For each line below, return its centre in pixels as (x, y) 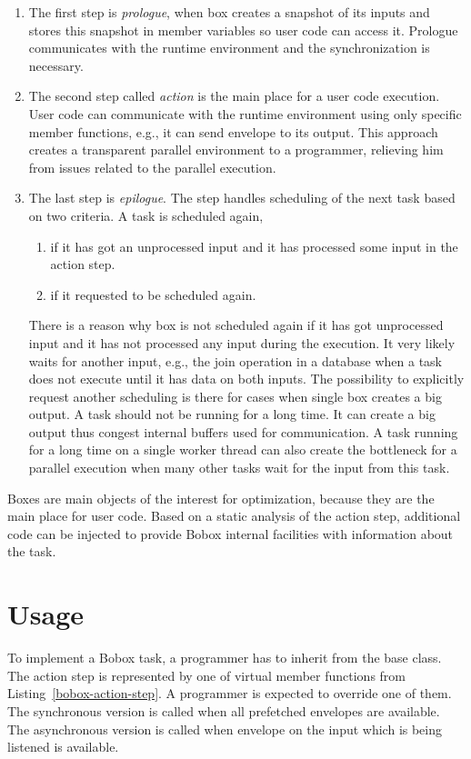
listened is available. (63, 747)
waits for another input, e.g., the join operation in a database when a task (235, 360)
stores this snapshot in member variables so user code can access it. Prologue (243, 30)
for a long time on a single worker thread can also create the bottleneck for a (243, 449)
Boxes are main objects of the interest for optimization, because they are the (221, 498)
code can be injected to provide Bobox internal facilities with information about (230, 533)
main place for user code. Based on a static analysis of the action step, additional (234, 516)
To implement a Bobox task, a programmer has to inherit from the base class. (225, 658)
